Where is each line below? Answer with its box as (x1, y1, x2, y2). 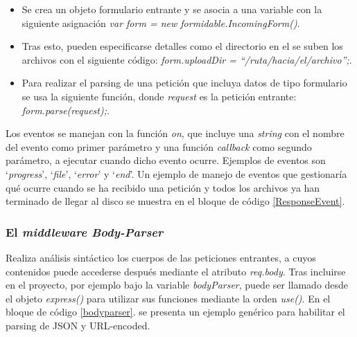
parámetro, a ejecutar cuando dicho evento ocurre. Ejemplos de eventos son (6, 153, 326, 167)
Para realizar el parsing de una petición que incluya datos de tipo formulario (21, 75, 347, 90)
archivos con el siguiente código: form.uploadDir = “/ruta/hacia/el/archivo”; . (21, 52, 352, 66)
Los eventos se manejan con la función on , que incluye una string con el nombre (6, 126, 345, 140)
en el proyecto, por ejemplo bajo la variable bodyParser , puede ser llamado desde (6, 277, 349, 292)
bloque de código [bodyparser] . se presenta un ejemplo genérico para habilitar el (6, 304, 345, 319)
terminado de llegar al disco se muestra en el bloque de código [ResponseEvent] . (6, 194, 345, 208)
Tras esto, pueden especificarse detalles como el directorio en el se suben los (21, 39, 343, 53)
